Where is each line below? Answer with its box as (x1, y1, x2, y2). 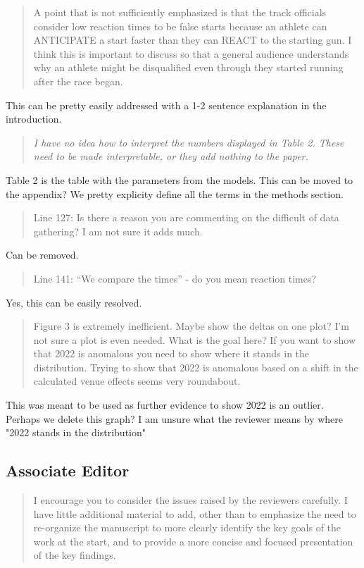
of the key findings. (33, 548, 116, 562)
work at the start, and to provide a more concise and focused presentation (33, 533, 353, 548)
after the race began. (33, 73, 123, 88)
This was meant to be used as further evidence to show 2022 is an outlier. (6, 397, 324, 412)
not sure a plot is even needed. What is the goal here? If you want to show (33, 332, 356, 347)
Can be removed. (6, 247, 79, 262)
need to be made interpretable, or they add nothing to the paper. (33, 149, 308, 163)
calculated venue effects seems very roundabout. (33, 373, 241, 388)
